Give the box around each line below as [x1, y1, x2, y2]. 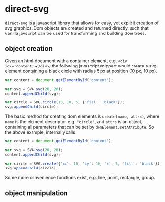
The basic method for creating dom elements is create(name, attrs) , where [5, 113, 160, 119]
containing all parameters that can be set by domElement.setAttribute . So [5, 124, 154, 130]
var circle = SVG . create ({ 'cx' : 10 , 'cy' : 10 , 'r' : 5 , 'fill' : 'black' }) [5, 161, 160, 166]
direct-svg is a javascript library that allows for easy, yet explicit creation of [5, 20, 159, 26]
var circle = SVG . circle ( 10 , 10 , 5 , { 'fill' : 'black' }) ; [5, 100, 125, 105]
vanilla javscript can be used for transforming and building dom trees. [5, 30, 146, 36]
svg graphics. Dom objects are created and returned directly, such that [5, 25, 149, 31]
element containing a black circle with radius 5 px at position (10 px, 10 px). [5, 68, 158, 74]
